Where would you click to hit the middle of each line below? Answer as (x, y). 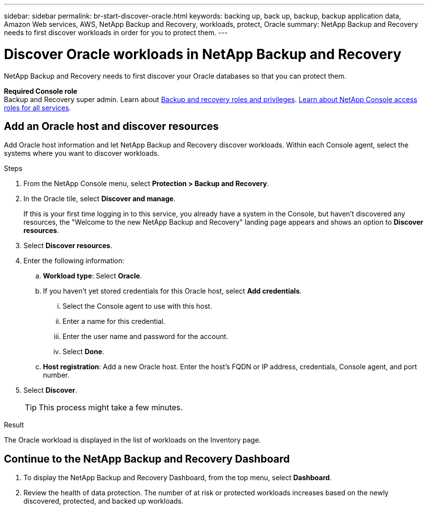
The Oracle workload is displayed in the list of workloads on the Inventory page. (132, 440)
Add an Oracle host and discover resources (111, 126)
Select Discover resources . (68, 246)
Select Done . (84, 352)
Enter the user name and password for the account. (145, 337)
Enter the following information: (74, 261)
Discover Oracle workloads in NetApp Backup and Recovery (203, 54)
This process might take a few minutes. (111, 408)
